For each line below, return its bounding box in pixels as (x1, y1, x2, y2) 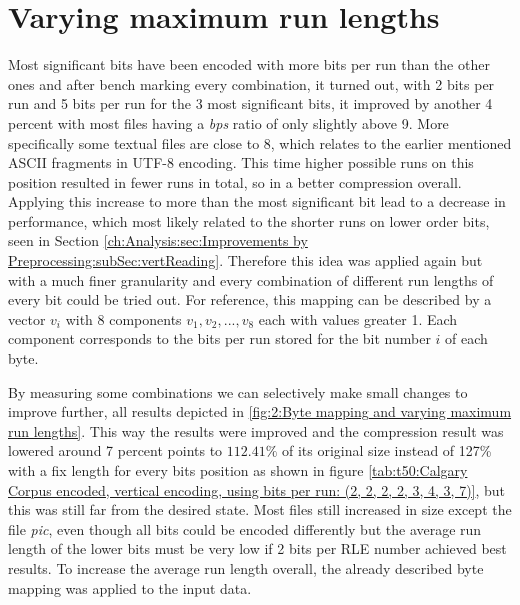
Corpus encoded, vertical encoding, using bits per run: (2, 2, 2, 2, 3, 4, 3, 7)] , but (8, 479, 506, 500)
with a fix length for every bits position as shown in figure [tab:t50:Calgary (8, 460, 468, 480)
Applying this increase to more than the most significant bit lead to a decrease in (8, 191, 506, 212)
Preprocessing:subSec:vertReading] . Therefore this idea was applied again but (8, 250, 483, 271)
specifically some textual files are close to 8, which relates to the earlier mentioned (8, 132, 512, 153)
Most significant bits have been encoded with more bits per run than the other (8, 54, 490, 75)
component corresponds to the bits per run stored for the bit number (8, 328, 431, 349)
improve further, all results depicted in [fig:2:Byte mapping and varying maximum (8, 401, 512, 422)
